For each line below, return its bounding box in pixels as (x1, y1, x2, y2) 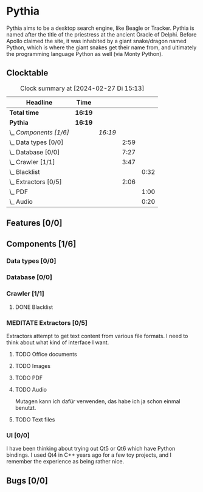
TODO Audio (15, 386, 47, 393)
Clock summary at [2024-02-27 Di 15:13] (20, 84, 145, 92)
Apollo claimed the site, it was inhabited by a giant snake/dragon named (6, 37, 187, 44)
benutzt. (15, 404, 36, 411)
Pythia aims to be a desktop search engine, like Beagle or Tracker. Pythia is (6, 24, 194, 32)
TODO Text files (15, 415, 55, 423)
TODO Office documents (15, 350, 77, 358)
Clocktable (6, 68, 49, 78)
